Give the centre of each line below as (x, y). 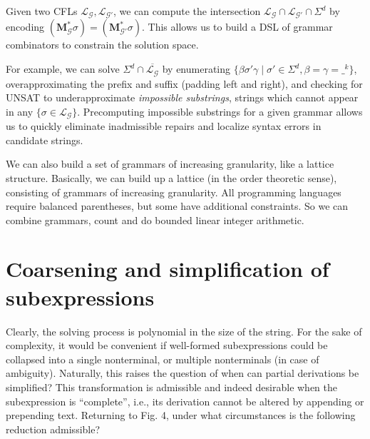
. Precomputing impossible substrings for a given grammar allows (220, 111)
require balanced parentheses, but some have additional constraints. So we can (177, 206)
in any (20, 111)
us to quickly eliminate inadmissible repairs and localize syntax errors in (164, 126)
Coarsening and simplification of (168, 269)
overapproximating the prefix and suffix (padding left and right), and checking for (184, 83)
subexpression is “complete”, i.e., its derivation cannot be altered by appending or (185, 401)
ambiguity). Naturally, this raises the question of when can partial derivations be (183, 373)
